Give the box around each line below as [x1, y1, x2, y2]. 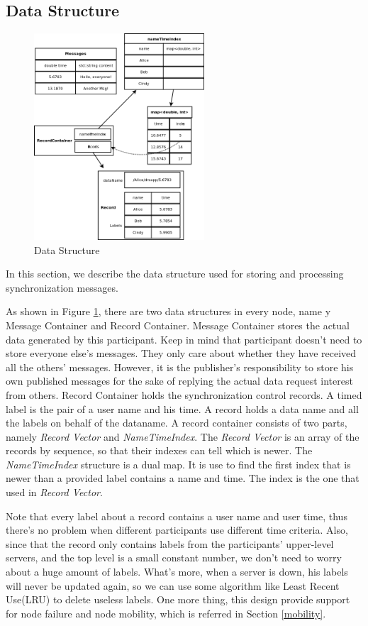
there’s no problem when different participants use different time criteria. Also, [6, 522, 348, 537]
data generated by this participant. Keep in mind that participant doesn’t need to [6, 331, 362, 346]
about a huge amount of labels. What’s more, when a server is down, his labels [6, 564, 348, 579]
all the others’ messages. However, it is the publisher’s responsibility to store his [6, 359, 354, 374]
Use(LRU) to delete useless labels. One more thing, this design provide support [6, 592, 350, 607]
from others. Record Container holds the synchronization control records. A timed [6, 387, 362, 402]
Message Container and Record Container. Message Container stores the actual [6, 317, 350, 332]
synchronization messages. [6, 280, 118, 295]
